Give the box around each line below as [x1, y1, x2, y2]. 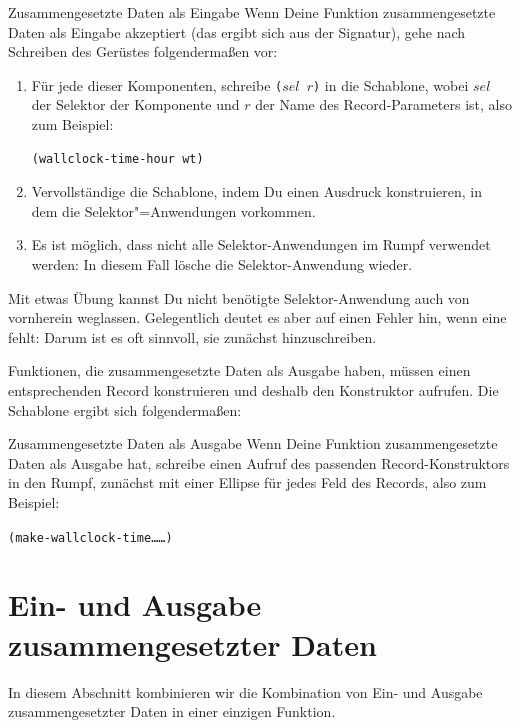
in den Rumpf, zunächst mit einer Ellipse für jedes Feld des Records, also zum [8, 472, 487, 493]
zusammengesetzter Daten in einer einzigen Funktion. [8, 701, 336, 722]
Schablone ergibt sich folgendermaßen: [8, 399, 242, 420]
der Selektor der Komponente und [31, 94, 240, 115]
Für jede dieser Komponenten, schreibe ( [31, 74, 283, 95]
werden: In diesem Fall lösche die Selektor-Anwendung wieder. [31, 254, 413, 274]
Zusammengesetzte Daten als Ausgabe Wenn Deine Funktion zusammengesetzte [8, 433, 498, 454]
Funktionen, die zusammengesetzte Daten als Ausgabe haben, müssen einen [8, 360, 471, 381]
